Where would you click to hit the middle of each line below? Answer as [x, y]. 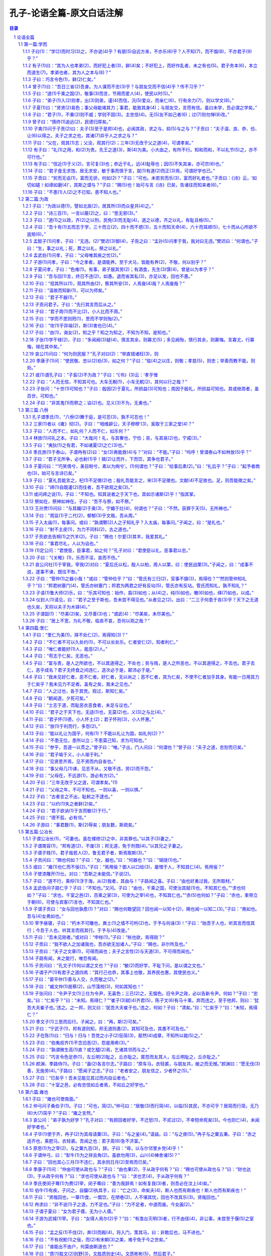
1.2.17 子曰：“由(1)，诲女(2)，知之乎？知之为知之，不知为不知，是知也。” [97, 333]
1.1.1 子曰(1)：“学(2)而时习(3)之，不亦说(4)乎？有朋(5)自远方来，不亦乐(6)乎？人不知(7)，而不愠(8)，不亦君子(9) [137, 51]
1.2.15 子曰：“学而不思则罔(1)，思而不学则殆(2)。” [73, 319]
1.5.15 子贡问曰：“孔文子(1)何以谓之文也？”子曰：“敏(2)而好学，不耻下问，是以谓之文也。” [114, 965]
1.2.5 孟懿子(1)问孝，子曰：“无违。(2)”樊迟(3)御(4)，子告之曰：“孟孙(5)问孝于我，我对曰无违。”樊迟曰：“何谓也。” [138, 241]
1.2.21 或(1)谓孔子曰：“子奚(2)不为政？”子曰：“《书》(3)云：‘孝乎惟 [90, 375]
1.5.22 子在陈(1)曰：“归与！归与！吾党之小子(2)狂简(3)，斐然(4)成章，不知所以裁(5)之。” [113, 1035]
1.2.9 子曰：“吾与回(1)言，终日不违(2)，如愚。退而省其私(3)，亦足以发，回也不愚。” [108, 276]
